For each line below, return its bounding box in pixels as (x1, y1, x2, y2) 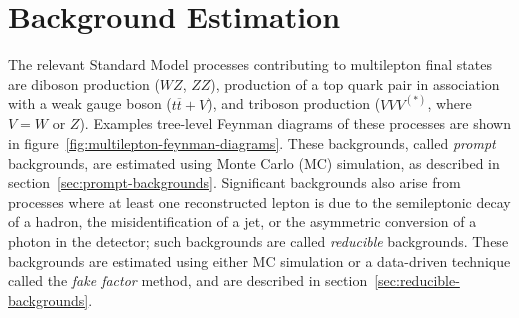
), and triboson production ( (207, 93, 381, 114)
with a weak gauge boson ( (8, 93, 172, 114)
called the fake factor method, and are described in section (8, 270, 368, 291)
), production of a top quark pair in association (210, 73, 500, 94)
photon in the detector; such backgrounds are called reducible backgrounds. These (8, 230, 509, 251)
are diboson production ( (8, 73, 160, 94)
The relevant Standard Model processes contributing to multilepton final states (8, 54, 492, 75)
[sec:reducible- (374, 270, 460, 291)
